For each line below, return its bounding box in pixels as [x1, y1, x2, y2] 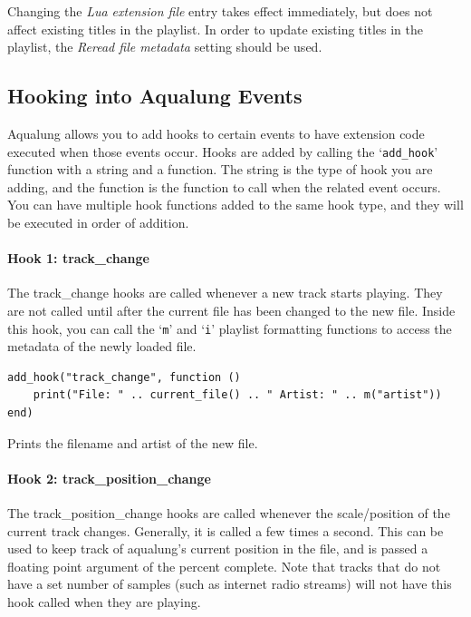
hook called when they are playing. [7, 592, 201, 611]
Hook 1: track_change [7, 249, 149, 268]
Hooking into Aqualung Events [7, 82, 303, 110]
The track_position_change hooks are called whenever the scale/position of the [7, 504, 450, 523]
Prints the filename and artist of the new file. [7, 433, 258, 452]
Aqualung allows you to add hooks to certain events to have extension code [7, 123, 425, 142]
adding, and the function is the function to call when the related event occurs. [7, 177, 441, 196]
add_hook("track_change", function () [7, 370, 241, 384]
